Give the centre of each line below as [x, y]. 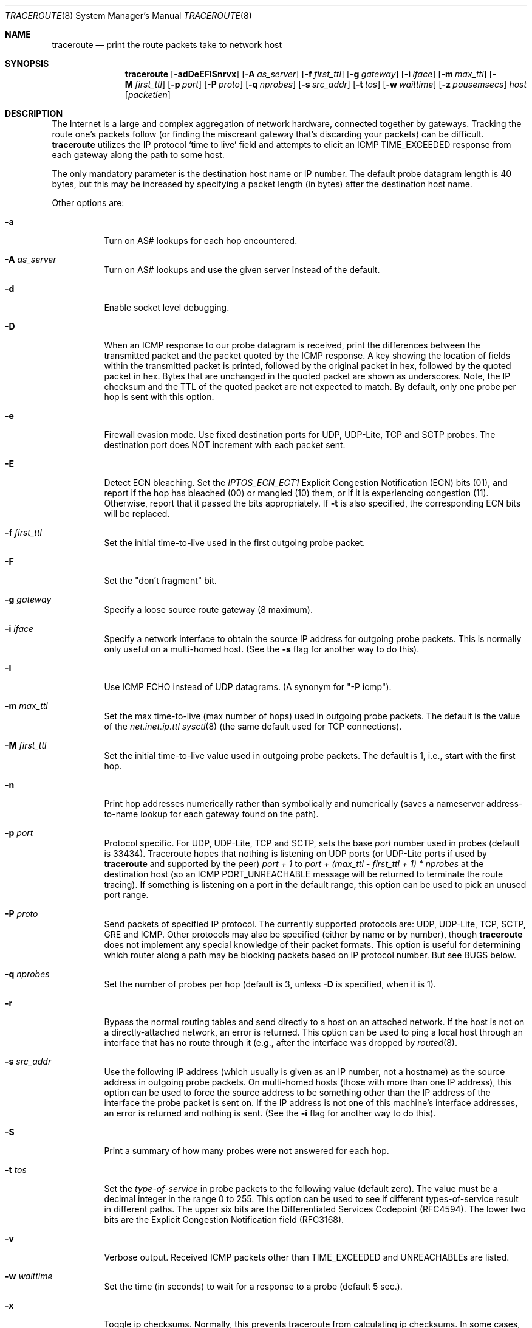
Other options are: [88, 203]
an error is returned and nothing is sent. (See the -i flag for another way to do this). [270, 1113]
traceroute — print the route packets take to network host [167, 45]
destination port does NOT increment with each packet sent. [225, 445]
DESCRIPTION [34, 113]
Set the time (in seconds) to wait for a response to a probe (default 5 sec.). [253, 1286]
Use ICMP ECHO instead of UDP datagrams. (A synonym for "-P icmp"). [248, 687]
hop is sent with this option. [159, 397]
